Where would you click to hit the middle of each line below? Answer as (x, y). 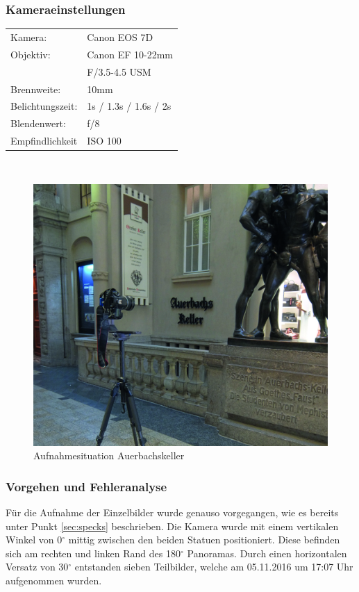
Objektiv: (31, 54)
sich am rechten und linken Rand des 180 (93, 553)
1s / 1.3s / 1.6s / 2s (129, 106)
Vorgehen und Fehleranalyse (86, 486)
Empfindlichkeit (44, 141)
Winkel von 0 (34, 540)
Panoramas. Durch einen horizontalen (267, 553)
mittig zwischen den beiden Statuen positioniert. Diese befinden (204, 540)
